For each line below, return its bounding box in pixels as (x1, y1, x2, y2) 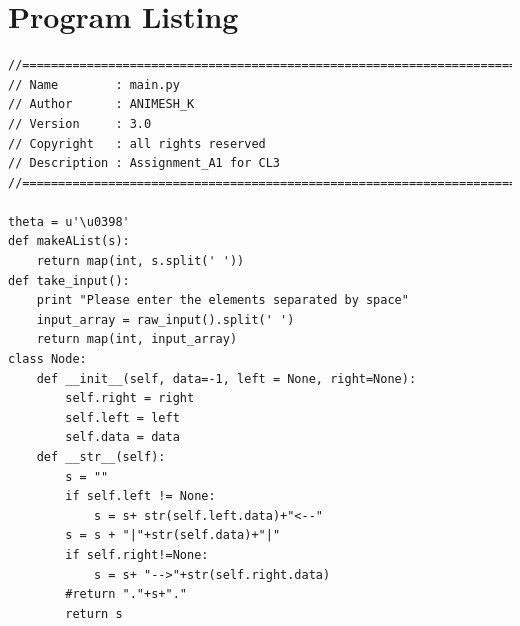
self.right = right (65, 391, 195, 406)
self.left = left (65, 410, 180, 425)
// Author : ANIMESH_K (8, 97, 195, 112)
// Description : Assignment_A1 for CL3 (8, 156, 281, 171)
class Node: (8, 352, 87, 367)
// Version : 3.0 (8, 116, 152, 131)
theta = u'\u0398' (8, 214, 130, 229)
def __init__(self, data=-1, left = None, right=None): (36, 371, 417, 386)
